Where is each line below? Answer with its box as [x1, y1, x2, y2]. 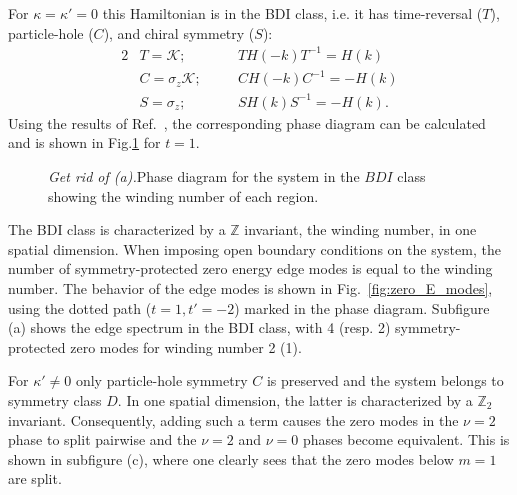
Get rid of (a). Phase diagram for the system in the [48, 165, 360, 186]
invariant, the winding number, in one [244, 219, 477, 240]
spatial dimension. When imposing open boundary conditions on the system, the [8, 238, 501, 259]
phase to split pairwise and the [8, 429, 197, 450]
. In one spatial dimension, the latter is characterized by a [117, 389, 473, 410]
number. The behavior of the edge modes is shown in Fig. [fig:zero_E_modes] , [8, 277, 493, 298]
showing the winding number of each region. [48, 185, 319, 206]
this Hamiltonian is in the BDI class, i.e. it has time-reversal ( [102, 3, 483, 23]
